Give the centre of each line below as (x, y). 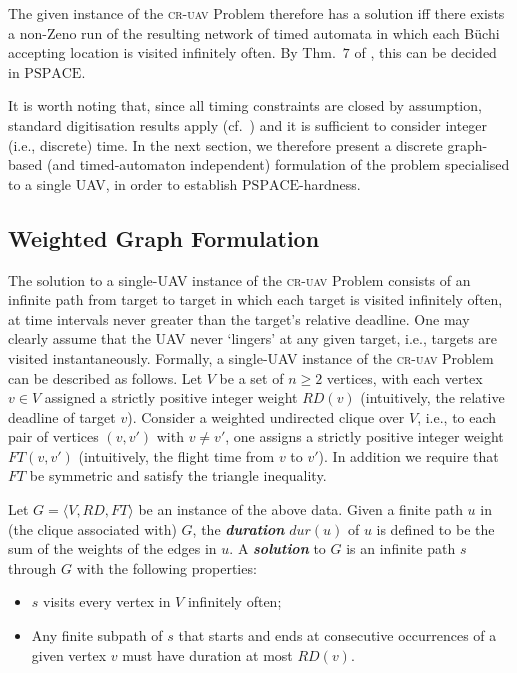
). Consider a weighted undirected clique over (266, 416)
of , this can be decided (425, 52)
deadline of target (62, 416)
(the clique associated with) (92, 528)
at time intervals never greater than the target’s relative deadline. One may (239, 318)
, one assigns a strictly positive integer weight (364, 436)
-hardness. (330, 183)
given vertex (69, 654)
